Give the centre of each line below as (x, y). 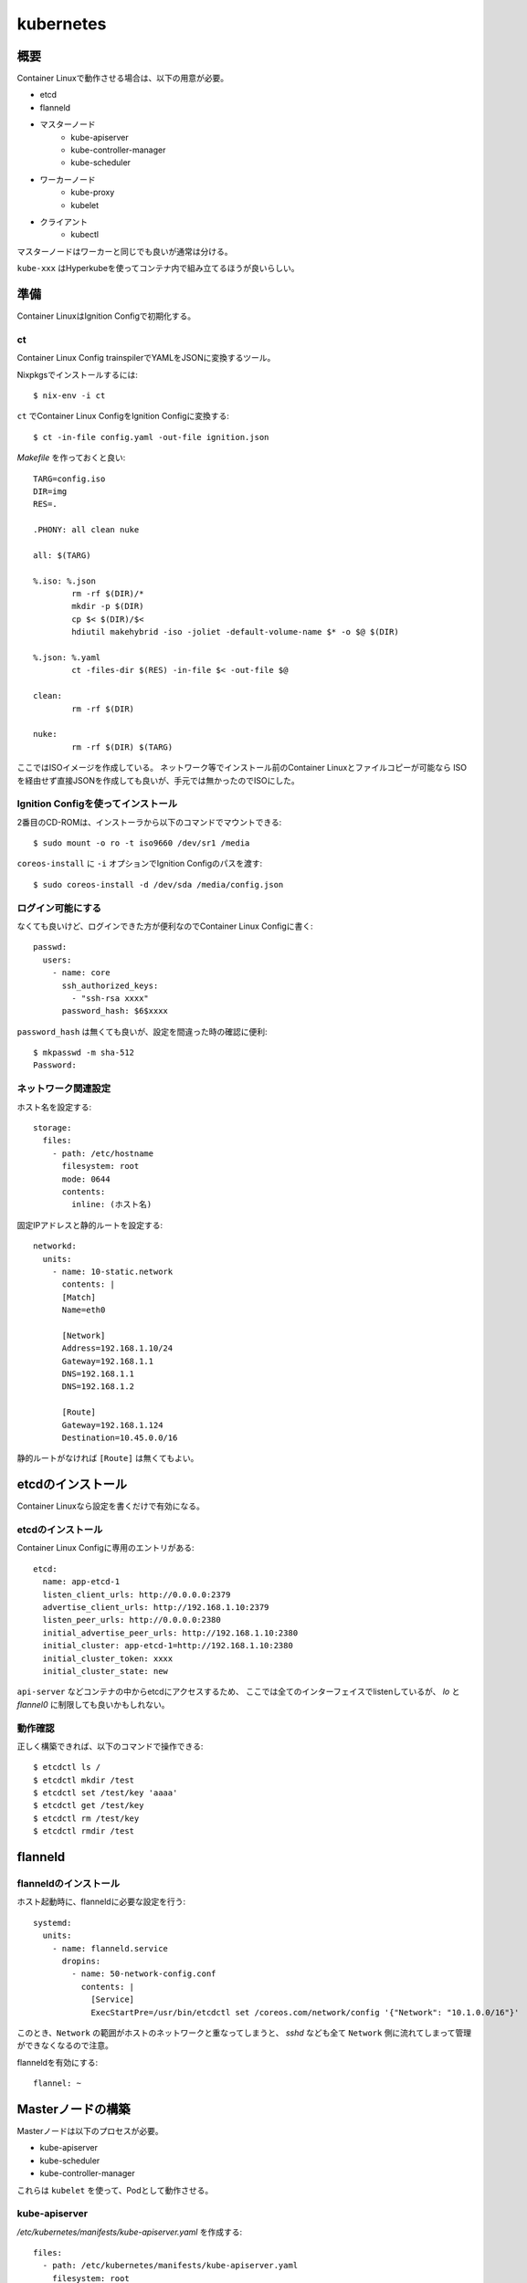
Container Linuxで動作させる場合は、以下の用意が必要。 (122, 79)
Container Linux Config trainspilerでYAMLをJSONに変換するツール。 (146, 358)
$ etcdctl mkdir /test (84, 1780)
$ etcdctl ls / (67, 1767)
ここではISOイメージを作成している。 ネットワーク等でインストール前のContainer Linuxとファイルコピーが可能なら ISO (242, 768)
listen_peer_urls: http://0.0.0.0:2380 (132, 1620)
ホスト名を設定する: (54, 1107)
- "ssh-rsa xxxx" (111, 998)
